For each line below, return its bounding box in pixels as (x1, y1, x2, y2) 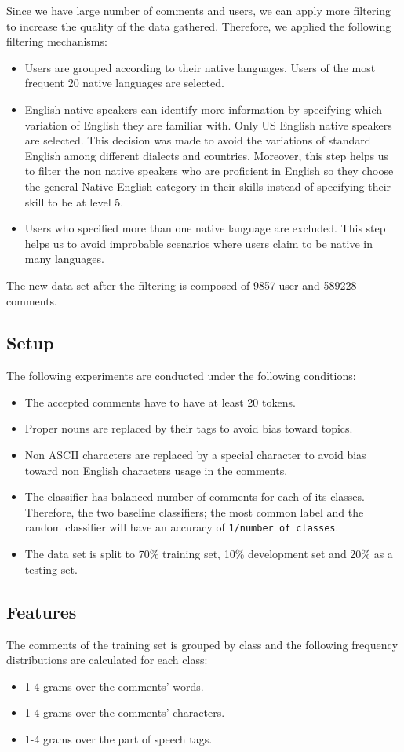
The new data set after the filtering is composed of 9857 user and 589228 (6, 276, 357, 293)
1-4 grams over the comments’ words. (24, 677, 204, 694)
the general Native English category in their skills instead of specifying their (24, 177, 391, 194)
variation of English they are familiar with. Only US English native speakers (24, 116, 392, 133)
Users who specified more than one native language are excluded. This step (24, 220, 386, 236)
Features (6, 599, 77, 623)
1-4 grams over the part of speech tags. (24, 730, 213, 747)
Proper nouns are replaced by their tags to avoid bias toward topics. (24, 420, 353, 436)
